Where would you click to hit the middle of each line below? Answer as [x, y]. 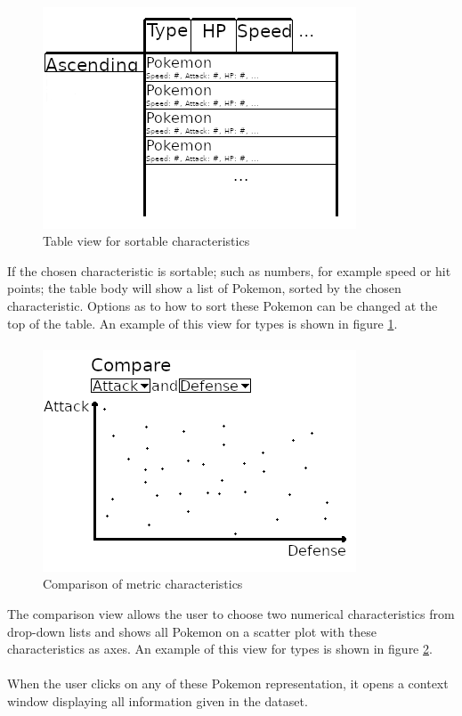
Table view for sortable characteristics [146, 241]
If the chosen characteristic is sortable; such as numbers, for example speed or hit [229, 270]
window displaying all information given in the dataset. [158, 700]
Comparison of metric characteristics [143, 584]
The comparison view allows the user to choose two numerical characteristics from [231, 613]
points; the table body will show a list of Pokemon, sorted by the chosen [204, 288]
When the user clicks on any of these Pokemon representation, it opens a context [228, 683]
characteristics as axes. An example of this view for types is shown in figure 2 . [220, 649]
